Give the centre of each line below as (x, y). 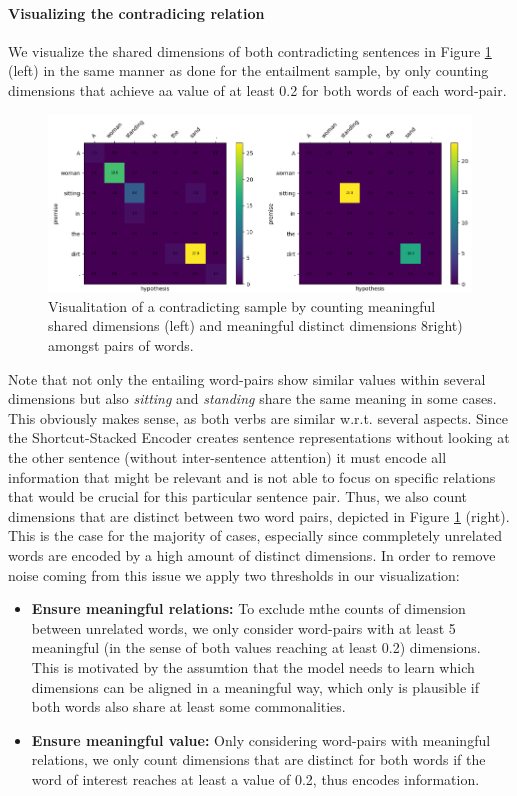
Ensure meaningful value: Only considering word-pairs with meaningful (261, 739)
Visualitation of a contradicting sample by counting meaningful (242, 305)
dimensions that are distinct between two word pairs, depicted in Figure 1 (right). (259, 515)
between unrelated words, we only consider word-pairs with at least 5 (243, 627)
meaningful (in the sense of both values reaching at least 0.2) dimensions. (256, 647)
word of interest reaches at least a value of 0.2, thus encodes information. (255, 778)
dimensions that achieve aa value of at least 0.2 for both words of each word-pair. (257, 89)
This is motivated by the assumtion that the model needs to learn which (253, 666)
